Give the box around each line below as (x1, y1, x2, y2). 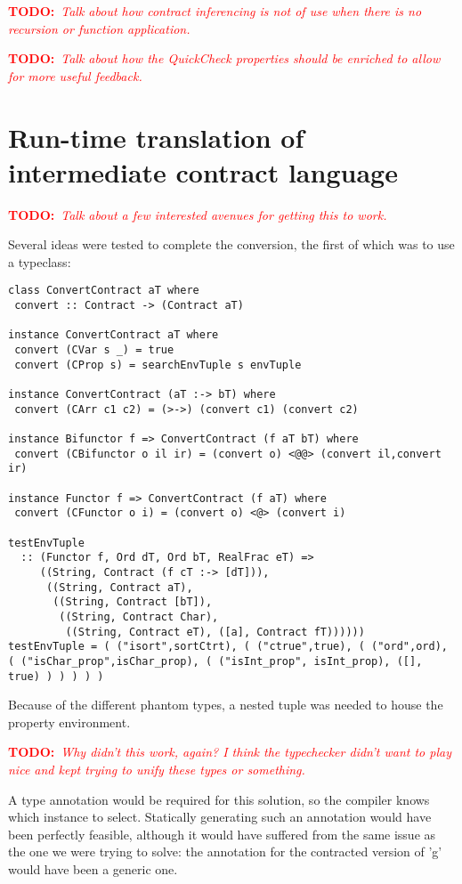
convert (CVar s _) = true (14, 344, 174, 357)
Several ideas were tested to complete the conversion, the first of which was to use (8, 235, 455, 254)
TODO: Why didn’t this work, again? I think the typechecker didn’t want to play (8, 742, 451, 761)
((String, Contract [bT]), (53, 596, 213, 609)
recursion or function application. (8, 19, 190, 37)
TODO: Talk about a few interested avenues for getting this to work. (8, 205, 387, 223)
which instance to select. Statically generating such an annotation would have (8, 807, 432, 826)
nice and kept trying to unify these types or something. (8, 759, 305, 778)
